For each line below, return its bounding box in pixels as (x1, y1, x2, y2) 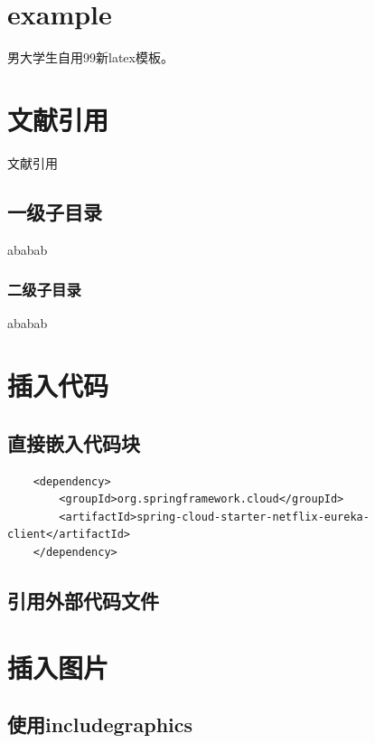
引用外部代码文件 (7, 586, 159, 614)
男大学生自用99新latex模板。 (7, 48, 173, 67)
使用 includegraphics (7, 710, 193, 738)
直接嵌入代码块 (7, 428, 140, 456)
